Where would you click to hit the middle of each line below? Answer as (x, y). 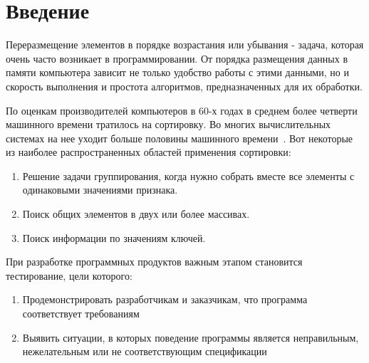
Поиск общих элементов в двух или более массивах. (136, 214)
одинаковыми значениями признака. (100, 190)
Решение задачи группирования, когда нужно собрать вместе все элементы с (188, 175)
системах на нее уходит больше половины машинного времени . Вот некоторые (180, 138)
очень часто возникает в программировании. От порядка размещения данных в (177, 58)
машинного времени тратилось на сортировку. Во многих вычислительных (168, 124)
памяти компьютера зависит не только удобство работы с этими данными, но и (177, 72)
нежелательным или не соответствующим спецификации (145, 351)
